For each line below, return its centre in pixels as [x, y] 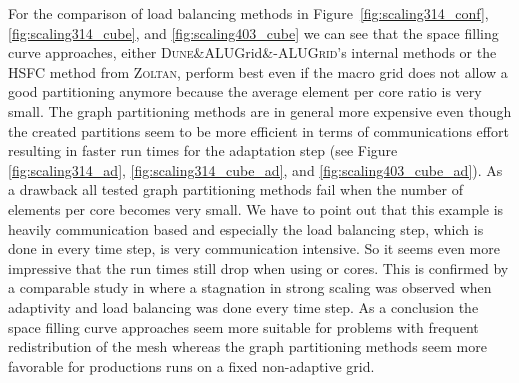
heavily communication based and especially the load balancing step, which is [246, 228]
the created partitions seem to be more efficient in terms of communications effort [258, 130]
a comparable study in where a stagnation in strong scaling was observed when [250, 287]
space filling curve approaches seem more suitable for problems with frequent [243, 326]
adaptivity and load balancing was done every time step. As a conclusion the [243, 306]
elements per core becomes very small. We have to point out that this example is [256, 208]
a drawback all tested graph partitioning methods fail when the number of [235, 189]
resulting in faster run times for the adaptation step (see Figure [203, 150]
